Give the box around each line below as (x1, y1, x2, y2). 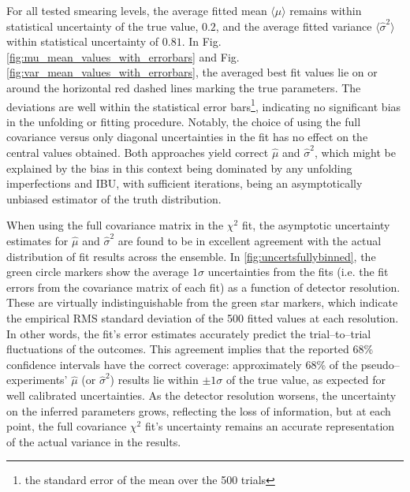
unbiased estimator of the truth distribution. (6, 190, 222, 207)
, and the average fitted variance (215, 17, 372, 34)
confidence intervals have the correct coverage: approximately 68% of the (6, 356, 358, 372)
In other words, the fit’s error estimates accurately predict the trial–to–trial (6, 325, 371, 341)
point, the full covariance (6, 418, 127, 434)
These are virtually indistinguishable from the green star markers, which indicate (6, 294, 398, 311)
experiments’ (6, 371, 68, 388)
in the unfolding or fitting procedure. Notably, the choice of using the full (6, 113, 361, 129)
